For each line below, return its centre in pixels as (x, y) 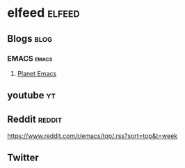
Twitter (23, 158)
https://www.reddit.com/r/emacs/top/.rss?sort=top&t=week (92, 136)
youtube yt (31, 96)
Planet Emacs (37, 73)
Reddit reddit (35, 119)
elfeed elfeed (43, 13)
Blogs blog (30, 39)
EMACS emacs (30, 59)
